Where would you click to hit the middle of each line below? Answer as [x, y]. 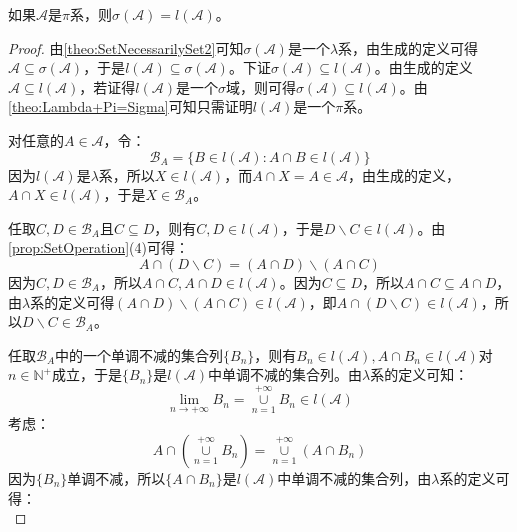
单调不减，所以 [116, 477]
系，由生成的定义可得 [408, 47]
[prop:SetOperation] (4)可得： [98, 247]
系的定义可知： [419, 374]
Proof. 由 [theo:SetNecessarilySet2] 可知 [126, 47]
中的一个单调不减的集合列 [139, 354]
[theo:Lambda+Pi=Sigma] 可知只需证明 [130, 106]
